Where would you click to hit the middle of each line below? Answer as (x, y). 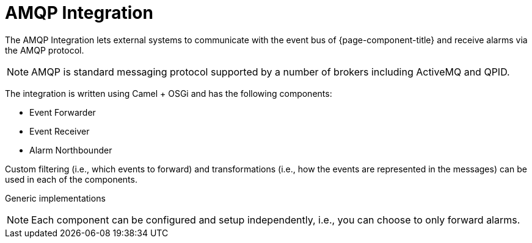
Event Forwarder (63, 112)
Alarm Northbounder (71, 150)
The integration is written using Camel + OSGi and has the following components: (169, 93)
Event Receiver (60, 131)
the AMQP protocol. (45, 50)
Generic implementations (55, 198)
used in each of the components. (71, 179)
